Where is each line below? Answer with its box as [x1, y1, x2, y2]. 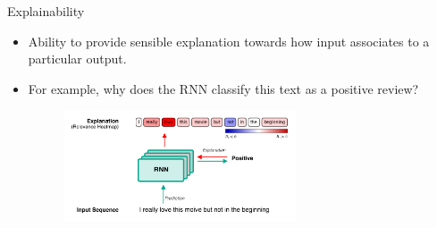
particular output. [28, 49, 127, 68]
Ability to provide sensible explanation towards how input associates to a [28, 31, 430, 50]
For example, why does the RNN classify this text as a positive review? [28, 79, 419, 97]
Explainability [7, 2, 85, 20]
